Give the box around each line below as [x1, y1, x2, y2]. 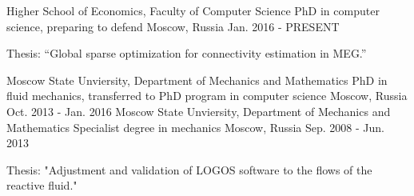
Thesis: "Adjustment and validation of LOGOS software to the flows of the [6, 161, 372, 178]
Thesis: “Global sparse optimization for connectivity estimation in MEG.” [6, 45, 367, 62]
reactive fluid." [6, 177, 78, 194]
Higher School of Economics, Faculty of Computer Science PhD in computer [6, 2, 380, 18]
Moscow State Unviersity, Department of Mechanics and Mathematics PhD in [6, 71, 388, 88]
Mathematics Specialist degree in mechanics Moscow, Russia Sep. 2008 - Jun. [6, 118, 385, 135]
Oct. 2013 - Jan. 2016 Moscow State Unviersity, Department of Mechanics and [6, 102, 391, 119]
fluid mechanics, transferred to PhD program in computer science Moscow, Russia [6, 87, 408, 104]
